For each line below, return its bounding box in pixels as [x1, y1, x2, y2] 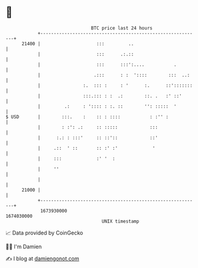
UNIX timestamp [101, 218, 140, 224]
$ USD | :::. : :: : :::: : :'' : [5, 113, 169, 120]
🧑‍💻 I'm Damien [5, 243, 42, 250]
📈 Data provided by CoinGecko [5, 229, 83, 236]
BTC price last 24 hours [91, 25, 153, 31]
